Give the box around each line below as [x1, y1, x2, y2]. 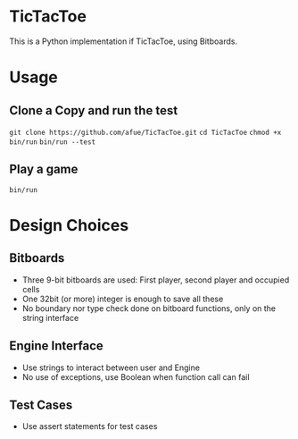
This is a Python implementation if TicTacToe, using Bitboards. [9, 36, 238, 46]
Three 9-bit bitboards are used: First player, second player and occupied [21, 274, 290, 285]
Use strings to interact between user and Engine [21, 362, 201, 373]
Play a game [9, 162, 79, 177]
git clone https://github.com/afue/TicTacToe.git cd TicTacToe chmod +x [9, 128, 282, 137]
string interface [21, 312, 79, 323]
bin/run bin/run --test [9, 137, 96, 147]
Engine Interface [9, 338, 104, 354]
